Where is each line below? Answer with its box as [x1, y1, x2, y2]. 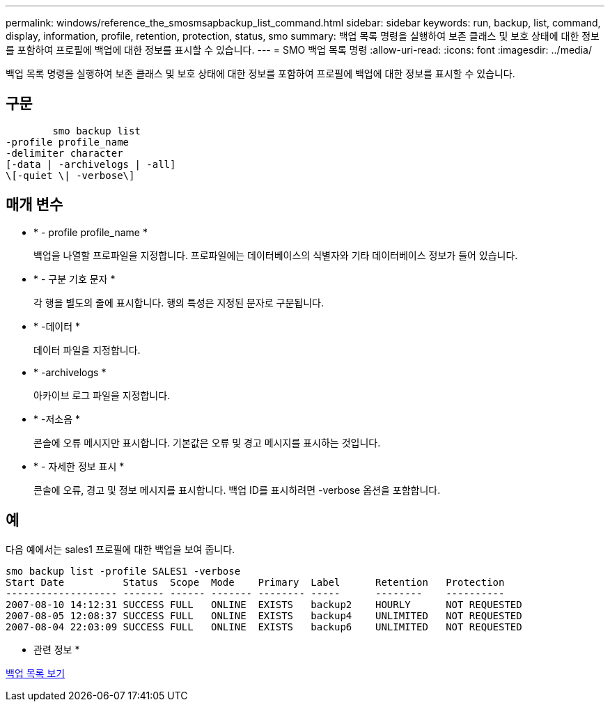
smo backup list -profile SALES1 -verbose [6, 565, 241, 577]
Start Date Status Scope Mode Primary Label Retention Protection [6, 576, 505, 588]
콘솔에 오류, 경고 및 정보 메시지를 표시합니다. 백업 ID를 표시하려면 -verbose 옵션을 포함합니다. [33, 483, 441, 496]
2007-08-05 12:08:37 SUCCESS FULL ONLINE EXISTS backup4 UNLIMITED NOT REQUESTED [6, 609, 522, 621]
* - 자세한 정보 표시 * [33, 460, 125, 472]
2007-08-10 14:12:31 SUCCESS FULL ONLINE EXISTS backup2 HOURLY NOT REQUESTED [6, 598, 522, 610]
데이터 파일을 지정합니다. [33, 343, 141, 356]
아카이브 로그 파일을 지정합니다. [33, 389, 171, 401]
